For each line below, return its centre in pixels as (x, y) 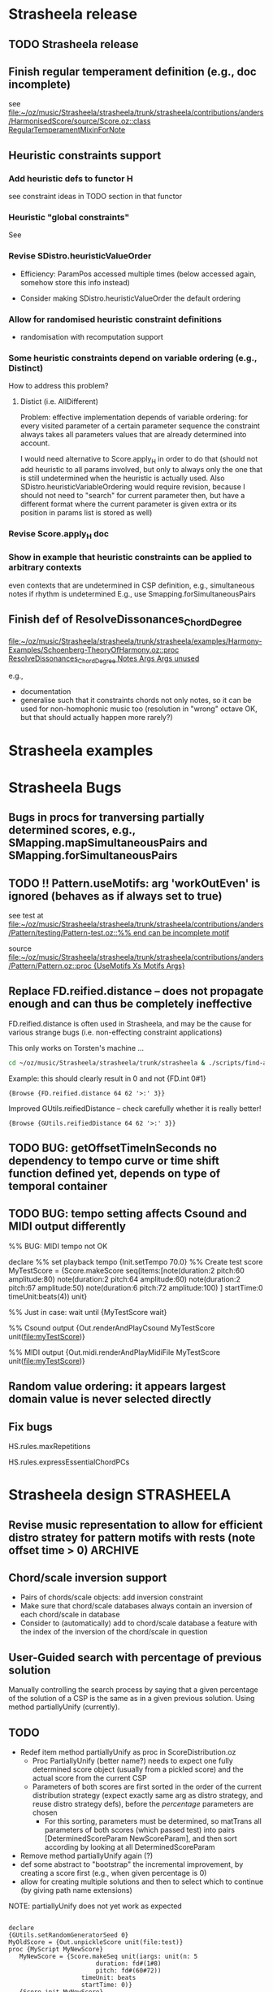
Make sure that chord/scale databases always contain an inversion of (136, 1606)
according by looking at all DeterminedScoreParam (130, 1847)
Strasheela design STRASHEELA (120, 1495)
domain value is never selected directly (110, 1399)
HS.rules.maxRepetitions (50, 1447)
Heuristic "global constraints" (69, 217)
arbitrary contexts (45, 567)
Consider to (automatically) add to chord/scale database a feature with (139, 1623)
